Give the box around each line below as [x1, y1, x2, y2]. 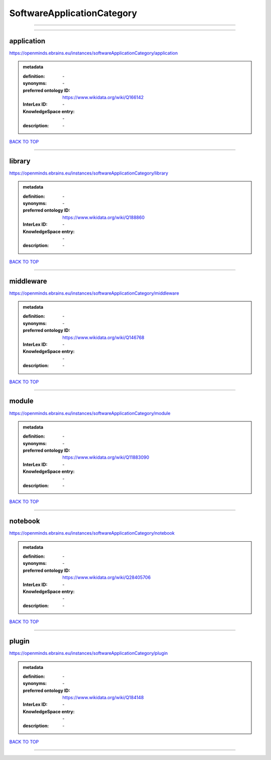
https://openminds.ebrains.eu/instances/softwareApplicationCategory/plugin [9, 650, 168, 656]
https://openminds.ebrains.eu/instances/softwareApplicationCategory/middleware [9, 290, 179, 296]
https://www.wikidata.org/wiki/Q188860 [62, 214, 145, 220]
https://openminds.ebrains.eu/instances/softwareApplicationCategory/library [9, 170, 168, 176]
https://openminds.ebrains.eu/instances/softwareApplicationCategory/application [9, 50, 178, 56]
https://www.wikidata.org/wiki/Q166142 [62, 95, 144, 101]
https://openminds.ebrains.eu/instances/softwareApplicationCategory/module [9, 410, 171, 416]
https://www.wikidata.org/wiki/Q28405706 [62, 574, 151, 580]
